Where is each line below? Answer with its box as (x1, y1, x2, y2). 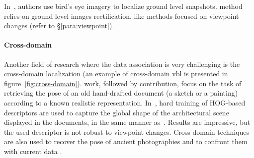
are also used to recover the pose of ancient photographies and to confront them (4, 136, 248, 147)
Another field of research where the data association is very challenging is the (4, 58, 240, 69)
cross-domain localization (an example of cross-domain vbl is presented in (4, 68, 228, 79)
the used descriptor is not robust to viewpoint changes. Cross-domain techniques (4, 126, 250, 137)
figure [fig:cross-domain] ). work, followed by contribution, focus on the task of (4, 78, 242, 88)
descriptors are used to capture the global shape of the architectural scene (4, 107, 229, 117)
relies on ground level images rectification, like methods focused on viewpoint (4, 10, 239, 21)
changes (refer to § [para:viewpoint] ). (4, 20, 114, 31)
